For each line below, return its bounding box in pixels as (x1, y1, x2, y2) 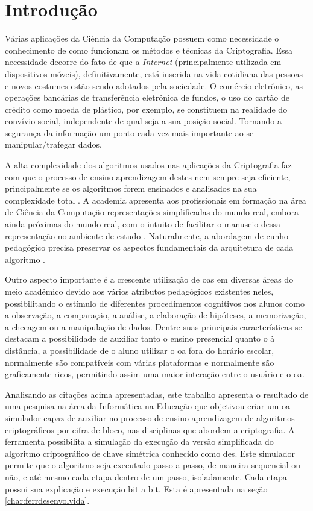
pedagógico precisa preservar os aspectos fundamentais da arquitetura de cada (5, 241, 294, 254)
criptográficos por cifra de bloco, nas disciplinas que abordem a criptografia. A (5, 423, 295, 436)
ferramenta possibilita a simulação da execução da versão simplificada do (5, 435, 274, 448)
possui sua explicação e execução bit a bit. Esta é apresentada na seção (5, 482, 268, 495)
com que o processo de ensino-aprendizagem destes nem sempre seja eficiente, (5, 170, 291, 183)
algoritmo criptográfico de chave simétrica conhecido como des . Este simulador (5, 447, 295, 459)
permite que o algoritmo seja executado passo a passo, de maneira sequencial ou (5, 459, 301, 471)
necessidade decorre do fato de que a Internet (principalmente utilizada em (5, 55, 282, 68)
